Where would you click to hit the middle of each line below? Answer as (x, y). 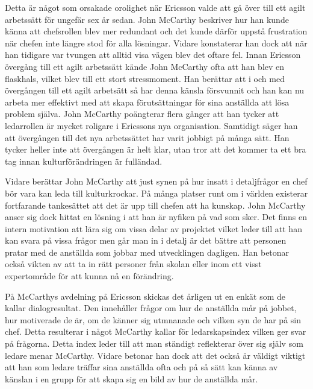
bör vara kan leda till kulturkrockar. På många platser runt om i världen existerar (156, 193)
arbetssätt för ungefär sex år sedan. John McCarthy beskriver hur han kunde (147, 19)
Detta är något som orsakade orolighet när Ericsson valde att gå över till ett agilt (155, 7)
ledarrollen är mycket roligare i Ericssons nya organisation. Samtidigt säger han (151, 125)
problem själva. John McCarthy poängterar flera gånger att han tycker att (142, 114)
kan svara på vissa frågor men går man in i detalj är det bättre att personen (146, 240)
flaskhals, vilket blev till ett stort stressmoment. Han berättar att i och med (145, 78)
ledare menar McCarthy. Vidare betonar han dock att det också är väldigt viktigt (155, 355)
